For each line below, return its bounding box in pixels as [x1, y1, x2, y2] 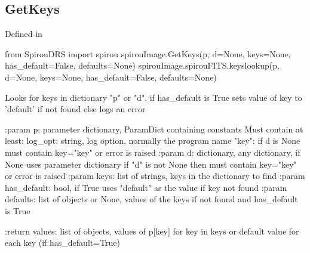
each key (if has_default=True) [5, 236, 121, 249]
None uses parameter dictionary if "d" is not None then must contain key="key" [5, 158, 297, 170]
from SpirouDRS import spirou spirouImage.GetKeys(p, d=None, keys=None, [5, 47, 291, 60]
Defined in [5, 27, 42, 40]
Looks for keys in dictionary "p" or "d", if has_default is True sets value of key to [5, 91, 302, 103]
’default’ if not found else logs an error [5, 103, 146, 115]
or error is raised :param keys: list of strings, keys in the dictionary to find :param [5, 169, 305, 182]
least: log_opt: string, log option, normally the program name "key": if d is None [5, 134, 300, 147]
